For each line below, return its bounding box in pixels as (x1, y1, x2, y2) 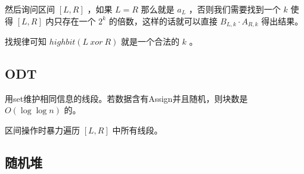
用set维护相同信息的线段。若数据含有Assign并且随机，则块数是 (5, 92, 248, 104)
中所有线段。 (112, 124, 163, 136)
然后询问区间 (5, 3, 55, 15)
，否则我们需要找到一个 (188, 3, 281, 15)
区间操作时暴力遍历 (5, 124, 80, 136)
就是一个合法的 (120, 35, 179, 48)
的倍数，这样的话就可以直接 (108, 14, 218, 27)
